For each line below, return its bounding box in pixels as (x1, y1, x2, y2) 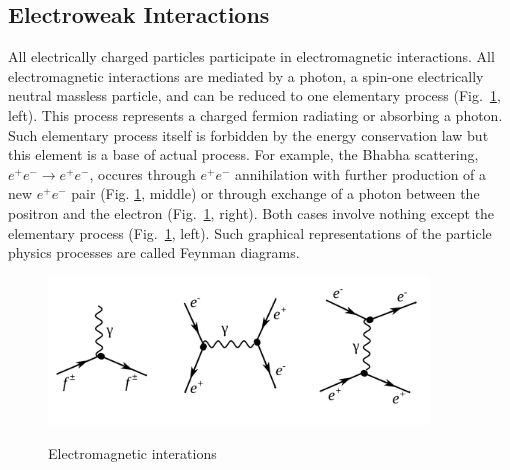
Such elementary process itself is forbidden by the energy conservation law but (8, 124, 489, 145)
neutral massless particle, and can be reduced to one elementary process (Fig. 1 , (8, 85, 501, 106)
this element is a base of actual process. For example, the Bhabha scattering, (8, 144, 479, 165)
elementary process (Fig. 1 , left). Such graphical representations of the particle (8, 222, 492, 243)
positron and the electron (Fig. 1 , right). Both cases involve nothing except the (8, 202, 495, 223)
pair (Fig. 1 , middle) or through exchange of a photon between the (71, 183, 480, 204)
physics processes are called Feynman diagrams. (8, 242, 300, 263)
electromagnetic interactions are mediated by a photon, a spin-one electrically (8, 65, 484, 86)
